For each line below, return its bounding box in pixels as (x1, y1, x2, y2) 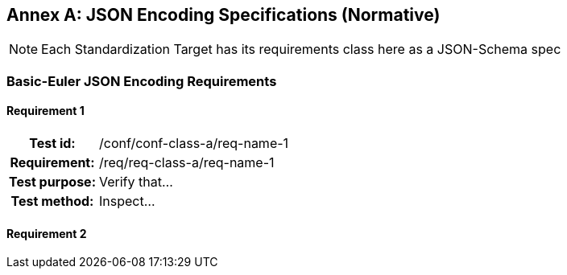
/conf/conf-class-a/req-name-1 (98, 135, 289, 152)
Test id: (29, 135, 76, 152)
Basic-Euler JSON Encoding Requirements (6, 72, 277, 89)
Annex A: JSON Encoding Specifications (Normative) (6, 5, 441, 25)
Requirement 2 (6, 226, 87, 240)
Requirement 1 (6, 104, 85, 118)
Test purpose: (9, 174, 96, 191)
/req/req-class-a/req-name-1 (98, 154, 275, 171)
